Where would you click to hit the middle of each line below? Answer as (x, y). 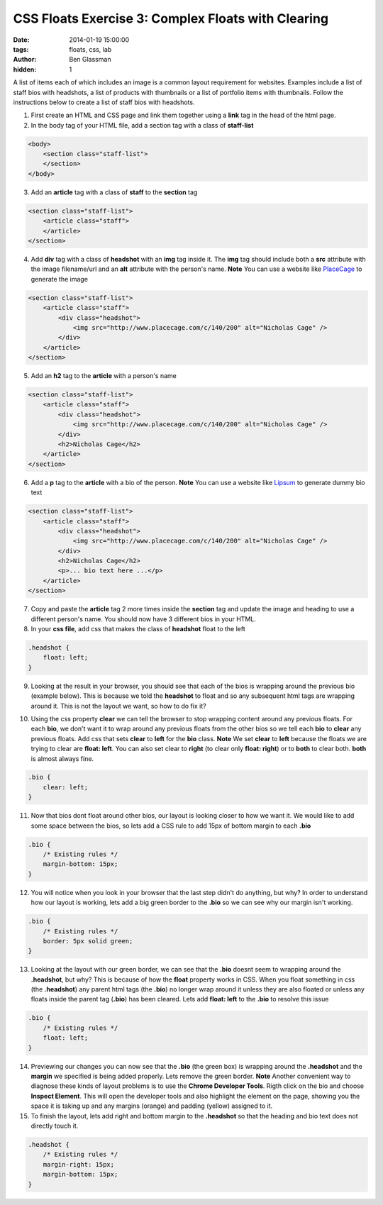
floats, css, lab (90, 49)
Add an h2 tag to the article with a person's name (104, 376)
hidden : (25, 69)
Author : (25, 60)
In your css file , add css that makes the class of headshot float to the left (138, 629)
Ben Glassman (90, 60)
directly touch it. (55, 1126)
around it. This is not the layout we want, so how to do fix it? (118, 706)
